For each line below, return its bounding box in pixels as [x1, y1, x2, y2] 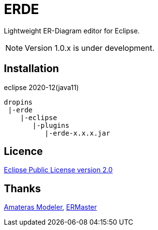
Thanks [4, 182, 41, 195]
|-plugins [32, 121, 69, 129]
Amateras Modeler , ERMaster [4, 203, 97, 212]
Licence [4, 145, 43, 158]
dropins [4, 98, 33, 106]
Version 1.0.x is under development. [25, 43, 155, 53]
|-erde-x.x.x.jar [45, 129, 111, 137]
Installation [4, 62, 59, 75]
